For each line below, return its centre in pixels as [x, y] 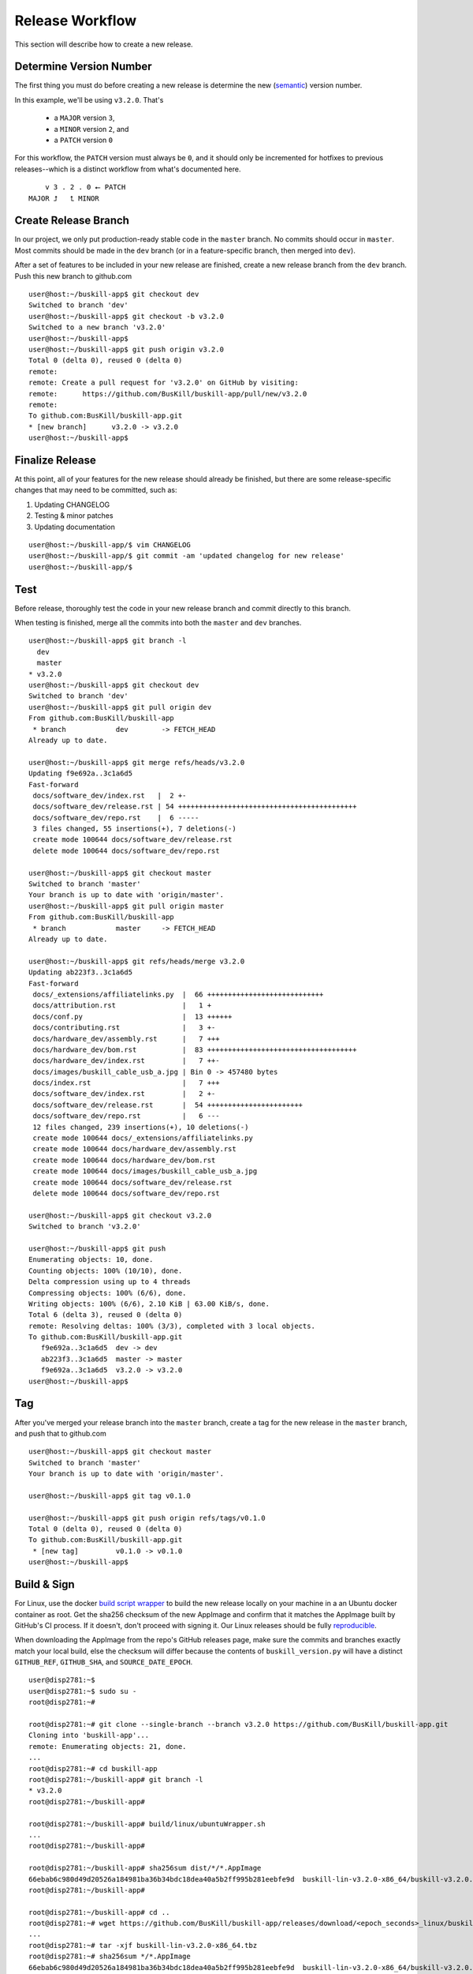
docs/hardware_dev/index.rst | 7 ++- [126, 1061]
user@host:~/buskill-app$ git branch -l [108, 641]
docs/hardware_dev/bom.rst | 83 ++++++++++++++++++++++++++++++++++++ [195, 1049]
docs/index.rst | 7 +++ [126, 1083]
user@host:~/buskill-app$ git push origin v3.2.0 [127, 349]
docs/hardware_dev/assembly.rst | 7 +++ [126, 1039]
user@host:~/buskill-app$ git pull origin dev [120, 707]
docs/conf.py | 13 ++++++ [132, 1016]
